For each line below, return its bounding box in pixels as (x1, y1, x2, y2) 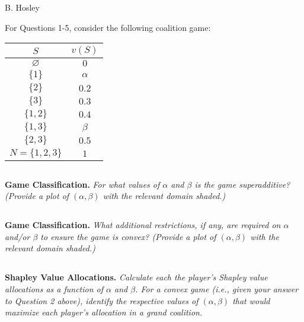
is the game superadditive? (194, 178, 290, 190)
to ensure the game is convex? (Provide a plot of (40, 230, 216, 242)
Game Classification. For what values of (5, 178, 160, 190)
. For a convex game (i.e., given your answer (135, 282, 299, 295)
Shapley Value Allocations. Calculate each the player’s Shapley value (5, 271, 268, 283)
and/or (5, 230, 30, 242)
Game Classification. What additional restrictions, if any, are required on (5, 219, 281, 231)
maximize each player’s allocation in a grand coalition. (5, 306, 203, 318)
